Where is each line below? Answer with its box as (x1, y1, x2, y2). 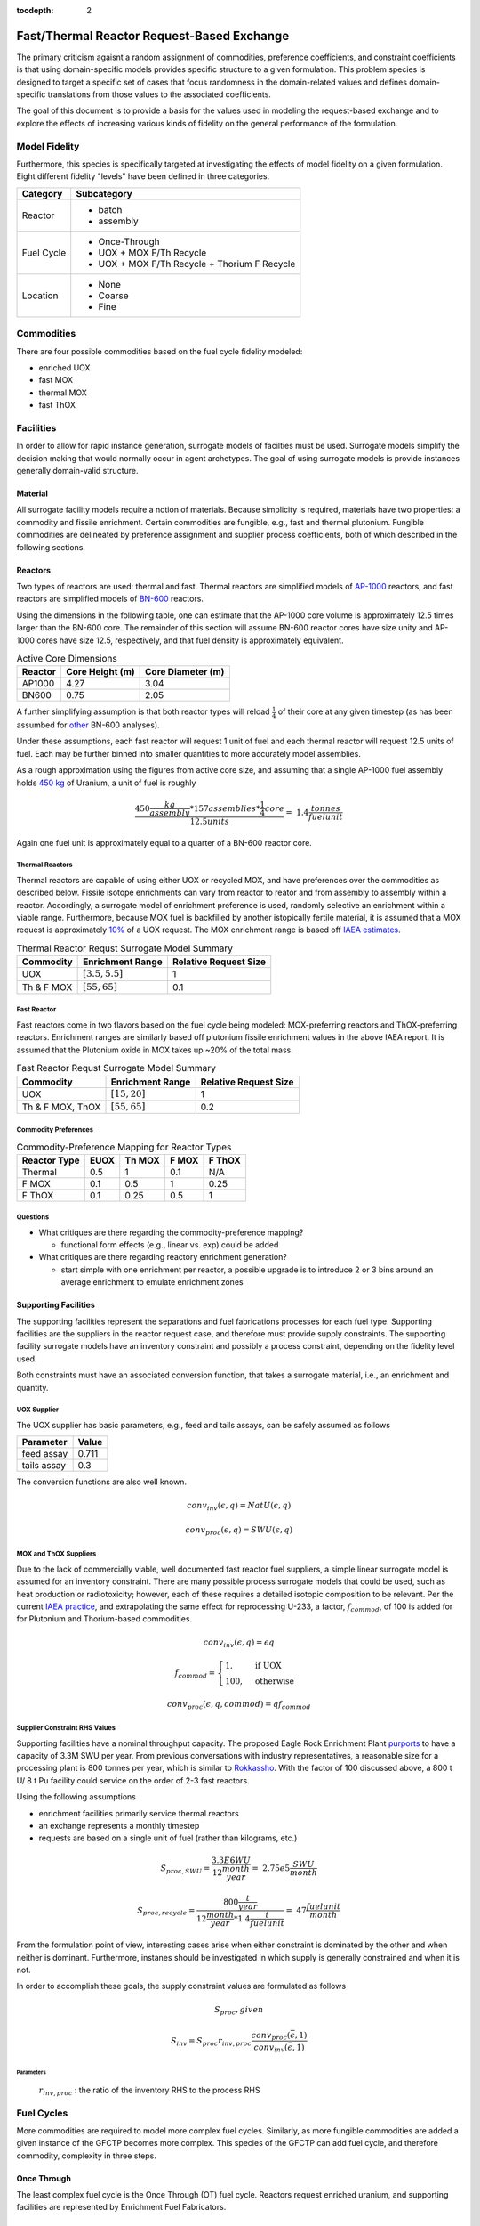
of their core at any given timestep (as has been (277, 706, 453, 717)
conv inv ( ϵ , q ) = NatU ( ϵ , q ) (187, 1500, 292, 1513)
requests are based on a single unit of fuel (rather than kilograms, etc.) (38, 1832, 298, 1843)
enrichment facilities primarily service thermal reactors (38, 1808, 239, 1818)
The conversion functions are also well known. (16, 1476, 187, 1487)
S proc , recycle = (137, 1905, 196, 1918)
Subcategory (76, 187, 132, 199)
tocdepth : (16, 5, 54, 15)
